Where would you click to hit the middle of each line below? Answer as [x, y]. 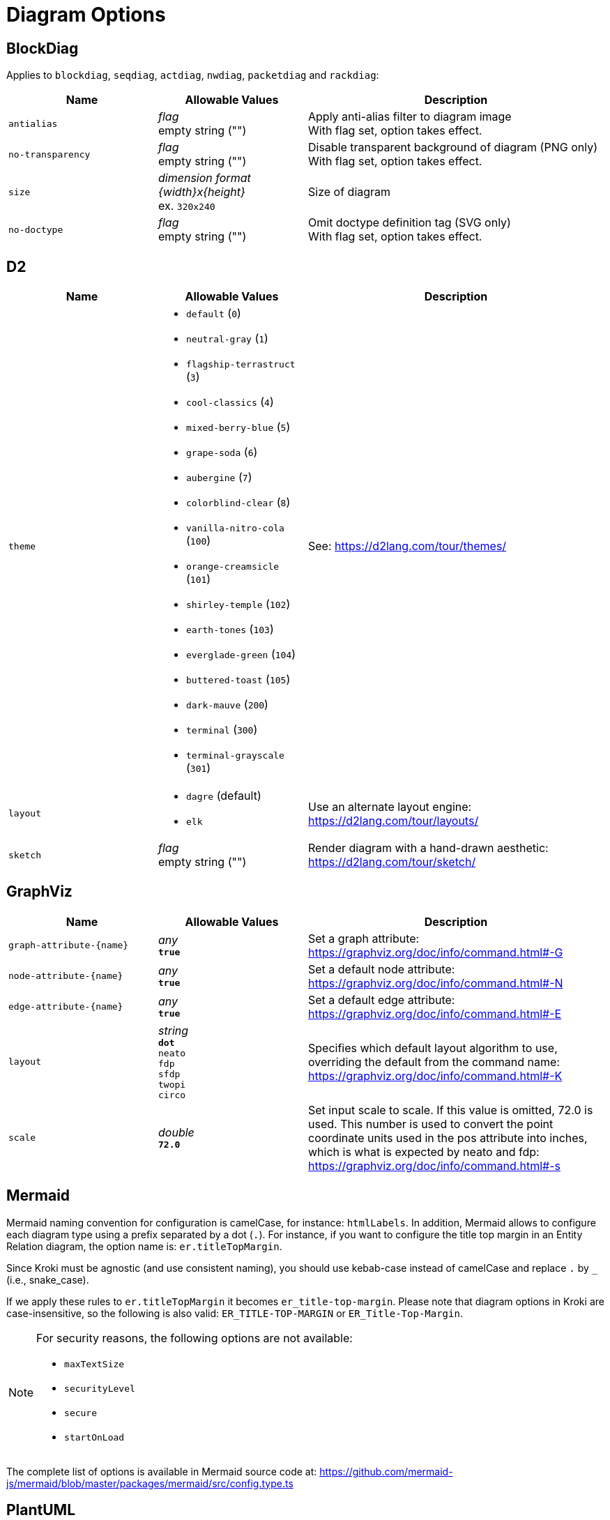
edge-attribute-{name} [66, 1007]
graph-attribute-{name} [69, 945]
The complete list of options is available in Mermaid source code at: [162, 1471]
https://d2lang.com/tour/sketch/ [392, 862]
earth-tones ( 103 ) [230, 629]
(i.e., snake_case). [48, 1279]
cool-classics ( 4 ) [230, 402]
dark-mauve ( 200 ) [227, 705]
